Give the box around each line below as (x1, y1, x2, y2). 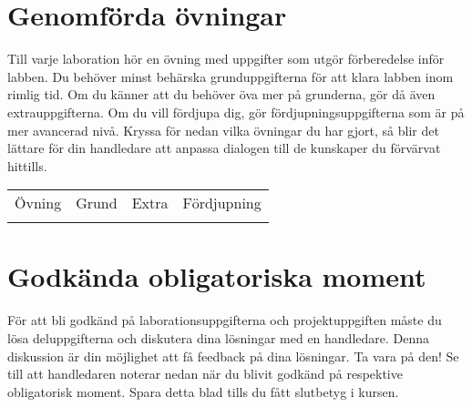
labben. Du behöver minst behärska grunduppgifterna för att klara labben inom (7, 66, 454, 86)
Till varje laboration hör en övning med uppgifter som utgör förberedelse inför (7, 49, 445, 68)
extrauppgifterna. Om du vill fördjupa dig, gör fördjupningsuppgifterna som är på (7, 102, 465, 121)
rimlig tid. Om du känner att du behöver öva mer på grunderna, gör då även (7, 85, 436, 104)
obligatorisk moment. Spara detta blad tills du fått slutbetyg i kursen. (7, 382, 399, 401)
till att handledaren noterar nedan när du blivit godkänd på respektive (7, 364, 403, 383)
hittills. (7, 156, 47, 175)
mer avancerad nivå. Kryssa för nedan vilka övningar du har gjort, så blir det (7, 120, 439, 139)
